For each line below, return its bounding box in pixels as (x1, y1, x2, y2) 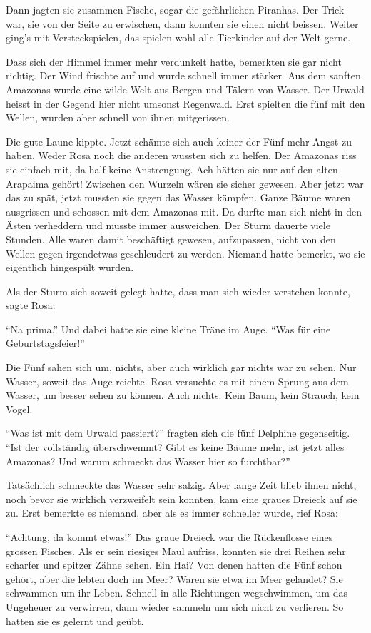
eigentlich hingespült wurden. (6, 260, 134, 275)
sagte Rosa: (6, 298, 56, 313)
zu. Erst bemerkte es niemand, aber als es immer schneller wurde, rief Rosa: (6, 505, 338, 520)
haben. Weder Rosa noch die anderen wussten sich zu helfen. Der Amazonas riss (6, 148, 357, 163)
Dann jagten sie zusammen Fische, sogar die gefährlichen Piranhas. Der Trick (6, 2, 345, 16)
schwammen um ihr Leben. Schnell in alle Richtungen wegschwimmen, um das (6, 585, 347, 600)
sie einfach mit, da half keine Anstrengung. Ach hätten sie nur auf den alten (6, 161, 338, 176)
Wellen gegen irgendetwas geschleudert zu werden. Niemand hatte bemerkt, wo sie (6, 245, 365, 260)
